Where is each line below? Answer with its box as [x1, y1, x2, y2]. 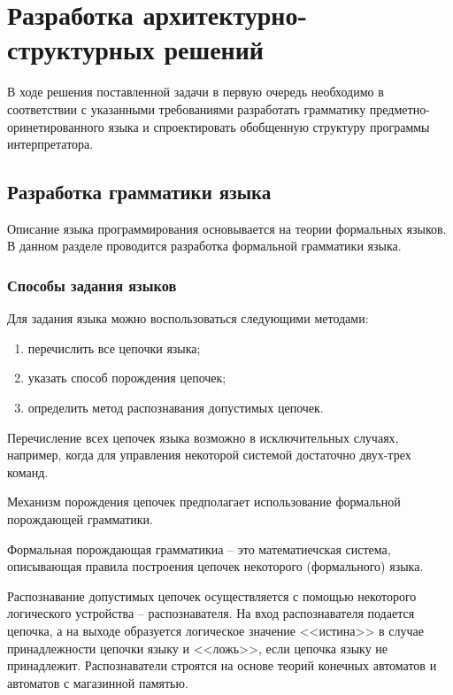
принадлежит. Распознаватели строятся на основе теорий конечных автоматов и [7, 656, 437, 675]
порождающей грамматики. [7, 510, 153, 529]
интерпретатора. [7, 135, 94, 153]
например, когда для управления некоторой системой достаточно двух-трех [7, 445, 411, 464]
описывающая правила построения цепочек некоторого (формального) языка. [7, 557, 424, 575]
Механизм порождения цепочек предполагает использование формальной [7, 492, 401, 511]
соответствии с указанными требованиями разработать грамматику [7, 99, 366, 118]
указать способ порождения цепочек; [27, 368, 226, 387]
